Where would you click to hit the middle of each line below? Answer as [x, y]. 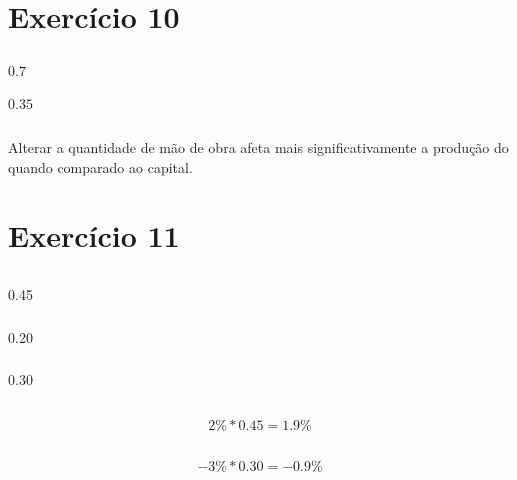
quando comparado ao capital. [100, 166]
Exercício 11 [94, 235]
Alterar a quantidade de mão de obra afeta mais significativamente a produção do [258, 147]
